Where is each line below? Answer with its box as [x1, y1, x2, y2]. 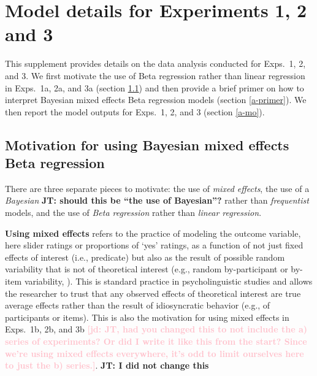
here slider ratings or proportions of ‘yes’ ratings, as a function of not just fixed [5, 239, 304, 251]
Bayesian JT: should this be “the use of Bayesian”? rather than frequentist [5, 194, 309, 207]
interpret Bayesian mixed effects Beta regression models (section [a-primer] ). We [5, 93, 307, 106]
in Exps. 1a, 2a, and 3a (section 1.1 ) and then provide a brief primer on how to [5, 81, 304, 94]
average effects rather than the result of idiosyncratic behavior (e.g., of [5, 299, 270, 312]
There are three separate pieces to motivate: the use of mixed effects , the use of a [5, 182, 310, 194]
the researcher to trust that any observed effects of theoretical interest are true [5, 286, 301, 299]
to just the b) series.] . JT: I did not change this [5, 359, 209, 372]
